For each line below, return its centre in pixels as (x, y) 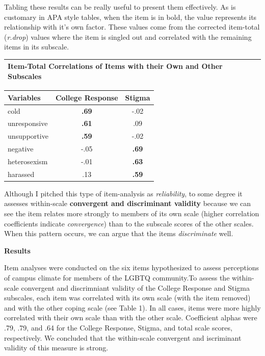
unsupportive (28, 136)
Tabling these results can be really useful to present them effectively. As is (120, 7)
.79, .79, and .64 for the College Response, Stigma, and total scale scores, (118, 327)
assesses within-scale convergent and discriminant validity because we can (128, 203)
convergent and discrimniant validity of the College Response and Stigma (136, 287)
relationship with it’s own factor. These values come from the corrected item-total (132, 27)
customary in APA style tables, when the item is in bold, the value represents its (130, 17)
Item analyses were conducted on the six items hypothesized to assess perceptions (132, 268)
